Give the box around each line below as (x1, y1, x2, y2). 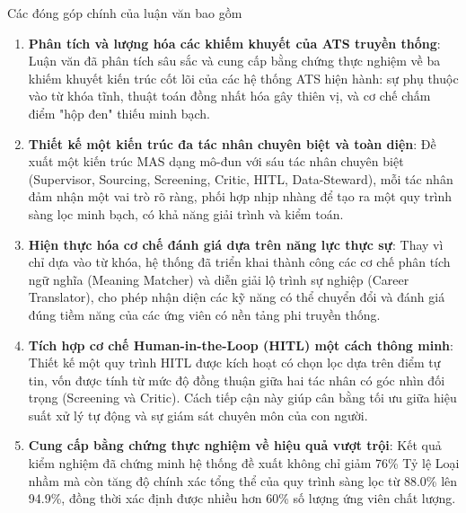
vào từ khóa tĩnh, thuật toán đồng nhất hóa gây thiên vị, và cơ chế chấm (28, 86, 431, 105)
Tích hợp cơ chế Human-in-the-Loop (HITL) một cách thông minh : (28, 335, 453, 354)
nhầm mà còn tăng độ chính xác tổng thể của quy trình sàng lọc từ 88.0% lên (28, 471, 458, 490)
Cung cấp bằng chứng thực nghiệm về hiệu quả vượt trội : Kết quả (28, 436, 442, 455)
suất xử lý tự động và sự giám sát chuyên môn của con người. (28, 405, 368, 424)
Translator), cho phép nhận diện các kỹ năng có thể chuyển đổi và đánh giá (28, 287, 445, 306)
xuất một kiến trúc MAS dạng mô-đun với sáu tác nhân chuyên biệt (28, 152, 404, 171)
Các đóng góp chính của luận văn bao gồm (7, 4, 242, 22)
